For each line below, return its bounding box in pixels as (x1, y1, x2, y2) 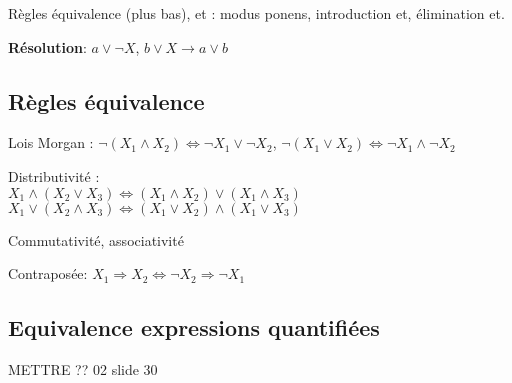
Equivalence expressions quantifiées (8, 312, 380, 343)
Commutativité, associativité (8, 229, 184, 250)
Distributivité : (8, 165, 100, 186)
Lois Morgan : (8, 132, 94, 153)
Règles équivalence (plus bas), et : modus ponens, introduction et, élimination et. (8, 3, 505, 23)
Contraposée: (8, 263, 88, 284)
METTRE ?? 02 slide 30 (8, 358, 158, 379)
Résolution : (8, 36, 87, 57)
